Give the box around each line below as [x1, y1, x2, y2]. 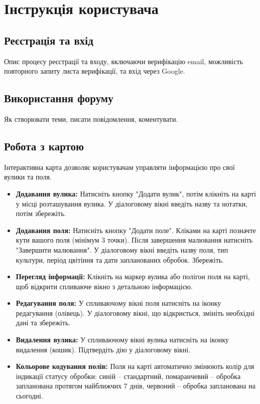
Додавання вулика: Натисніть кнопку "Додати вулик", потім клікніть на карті [16, 188, 256, 198]
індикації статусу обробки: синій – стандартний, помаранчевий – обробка [16, 370, 241, 381]
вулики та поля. [4, 171, 52, 182]
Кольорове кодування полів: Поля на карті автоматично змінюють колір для [16, 361, 254, 371]
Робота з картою [4, 138, 84, 153]
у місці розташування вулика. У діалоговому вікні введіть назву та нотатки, [16, 198, 248, 209]
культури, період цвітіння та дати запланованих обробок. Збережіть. [16, 254, 224, 265]
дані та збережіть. [16, 317, 71, 328]
